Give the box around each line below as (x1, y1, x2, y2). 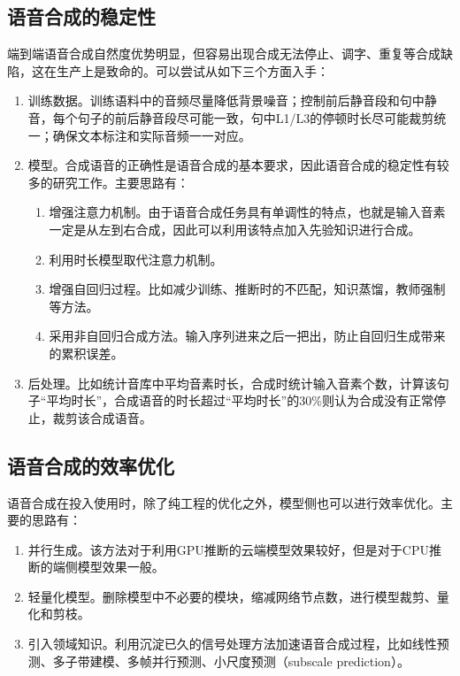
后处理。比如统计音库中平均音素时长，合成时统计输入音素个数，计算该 (27, 373, 437, 392)
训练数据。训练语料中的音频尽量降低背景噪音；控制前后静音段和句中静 (27, 91, 437, 110)
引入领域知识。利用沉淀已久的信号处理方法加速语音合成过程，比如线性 (27, 634, 437, 653)
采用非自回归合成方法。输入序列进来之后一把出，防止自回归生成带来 (49, 326, 446, 345)
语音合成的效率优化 (7, 451, 174, 479)
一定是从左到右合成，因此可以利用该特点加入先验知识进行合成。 (49, 219, 421, 238)
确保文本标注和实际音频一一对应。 (52, 126, 251, 144)
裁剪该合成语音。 (52, 408, 152, 426)
